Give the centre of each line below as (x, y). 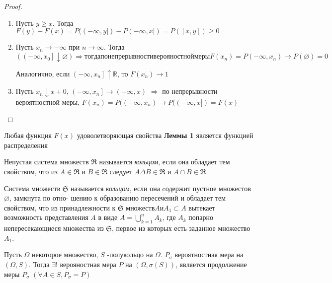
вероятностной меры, (48, 102)
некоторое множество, (65, 254)
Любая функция (28, 135)
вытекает (202, 207)
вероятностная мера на (209, 254)
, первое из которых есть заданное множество (181, 228)
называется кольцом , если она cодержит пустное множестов (161, 188)
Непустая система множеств (46, 162)
